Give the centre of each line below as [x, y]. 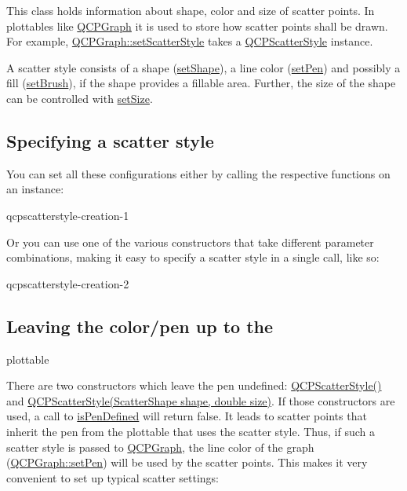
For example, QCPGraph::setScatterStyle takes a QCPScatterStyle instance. [190, 41]
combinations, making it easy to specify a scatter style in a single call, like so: [193, 257]
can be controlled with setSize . [80, 98]
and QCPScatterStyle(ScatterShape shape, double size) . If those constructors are [201, 400]
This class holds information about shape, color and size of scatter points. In [191, 10]
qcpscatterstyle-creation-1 [68, 215]
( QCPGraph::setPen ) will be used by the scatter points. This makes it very [187, 462]
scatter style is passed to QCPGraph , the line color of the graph [160, 447]
